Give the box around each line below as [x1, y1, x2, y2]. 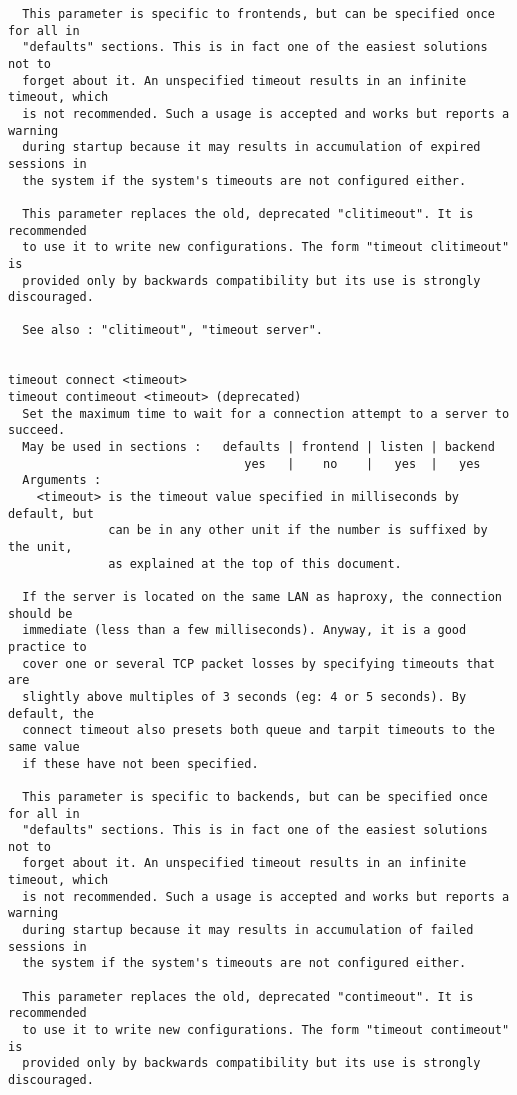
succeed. [8, 423, 66, 438]
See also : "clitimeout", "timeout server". [22, 323, 323, 338]
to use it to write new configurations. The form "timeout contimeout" [22, 1023, 510, 1038]
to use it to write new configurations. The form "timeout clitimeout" [22, 240, 510, 255]
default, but [8, 506, 94, 521]
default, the [8, 706, 94, 721]
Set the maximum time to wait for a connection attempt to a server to [22, 406, 510, 421]
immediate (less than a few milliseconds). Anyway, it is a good [22, 623, 467, 638]
